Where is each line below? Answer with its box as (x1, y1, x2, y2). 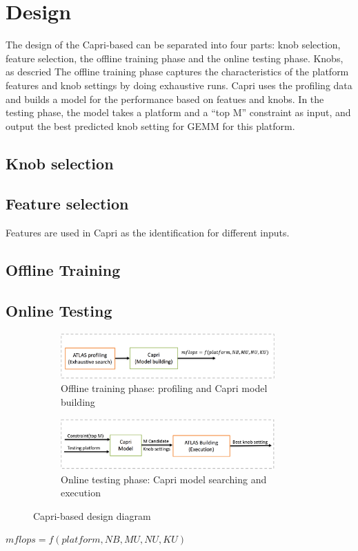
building (61, 394, 95, 409)
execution (61, 485, 101, 500)
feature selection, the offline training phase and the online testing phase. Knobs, (6, 50, 344, 65)
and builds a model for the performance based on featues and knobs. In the (6, 91, 324, 106)
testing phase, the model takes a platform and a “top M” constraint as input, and (6, 105, 351, 120)
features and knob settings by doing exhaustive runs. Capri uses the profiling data (6, 77, 352, 92)
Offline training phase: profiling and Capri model (61, 381, 268, 395)
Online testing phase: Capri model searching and (61, 471, 267, 486)
